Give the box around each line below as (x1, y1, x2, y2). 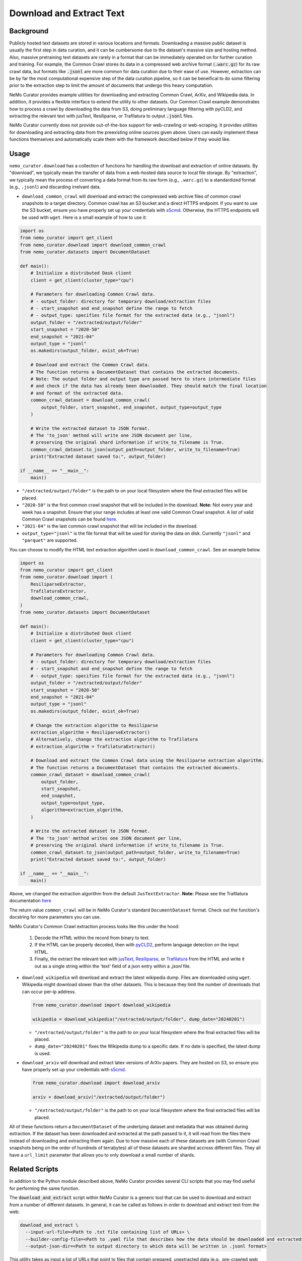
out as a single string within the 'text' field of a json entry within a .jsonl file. (34, 963, 191, 969)
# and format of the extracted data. (30, 390, 124, 396)
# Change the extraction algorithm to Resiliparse (30, 722, 158, 728)
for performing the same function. (9, 1185, 80, 1191)
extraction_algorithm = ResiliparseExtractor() (30, 729, 150, 735)
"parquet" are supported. (22, 537, 78, 543)
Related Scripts (9, 1165, 59, 1174)
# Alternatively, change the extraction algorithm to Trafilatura (30, 736, 198, 742)
